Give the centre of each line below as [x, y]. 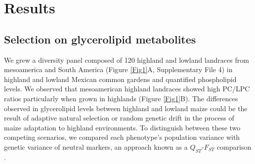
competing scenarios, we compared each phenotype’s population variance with [122, 137]
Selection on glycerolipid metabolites [100, 39]
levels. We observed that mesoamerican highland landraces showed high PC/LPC [127, 89]
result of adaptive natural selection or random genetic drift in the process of [119, 118]
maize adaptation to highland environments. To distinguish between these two [122, 127]
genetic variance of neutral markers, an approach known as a [96, 146]
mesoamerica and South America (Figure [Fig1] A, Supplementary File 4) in [118, 69]
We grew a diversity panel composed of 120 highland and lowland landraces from [127, 60]
